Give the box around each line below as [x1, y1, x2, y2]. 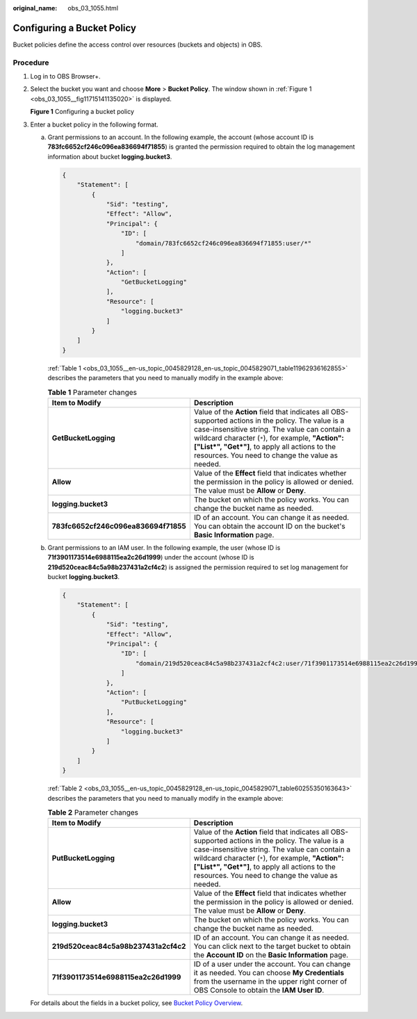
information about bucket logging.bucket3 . [47, 152, 172, 161]
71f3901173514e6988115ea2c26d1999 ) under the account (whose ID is [47, 553, 254, 562]
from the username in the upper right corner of [193, 977, 347, 986]
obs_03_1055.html [67, 4, 118, 12]
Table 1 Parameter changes [47, 387, 138, 397]
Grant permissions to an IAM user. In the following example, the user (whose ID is [47, 543, 281, 552]
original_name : [13, 4, 58, 12]
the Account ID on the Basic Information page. [193, 950, 349, 960]
